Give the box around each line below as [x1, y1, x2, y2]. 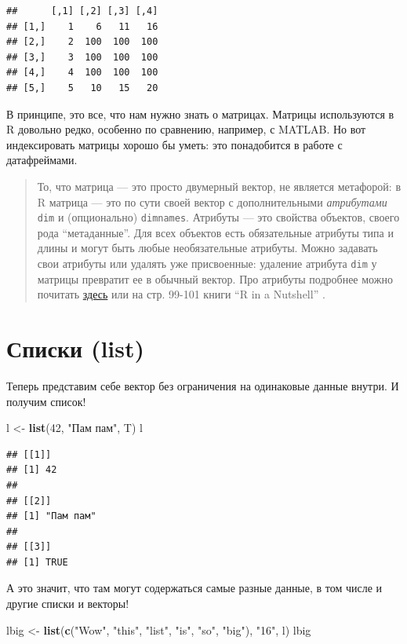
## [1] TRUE [6, 556, 68, 568]
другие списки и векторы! [6, 595, 129, 612]
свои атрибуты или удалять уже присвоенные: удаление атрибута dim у [37, 254, 377, 271]
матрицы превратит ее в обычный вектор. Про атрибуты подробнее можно [37, 270, 393, 287]
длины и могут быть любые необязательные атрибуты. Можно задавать [37, 240, 378, 256]
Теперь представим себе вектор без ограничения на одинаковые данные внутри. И [6, 377, 399, 393]
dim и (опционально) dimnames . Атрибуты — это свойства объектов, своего [37, 209, 400, 225]
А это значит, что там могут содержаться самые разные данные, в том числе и [6, 580, 383, 596]
